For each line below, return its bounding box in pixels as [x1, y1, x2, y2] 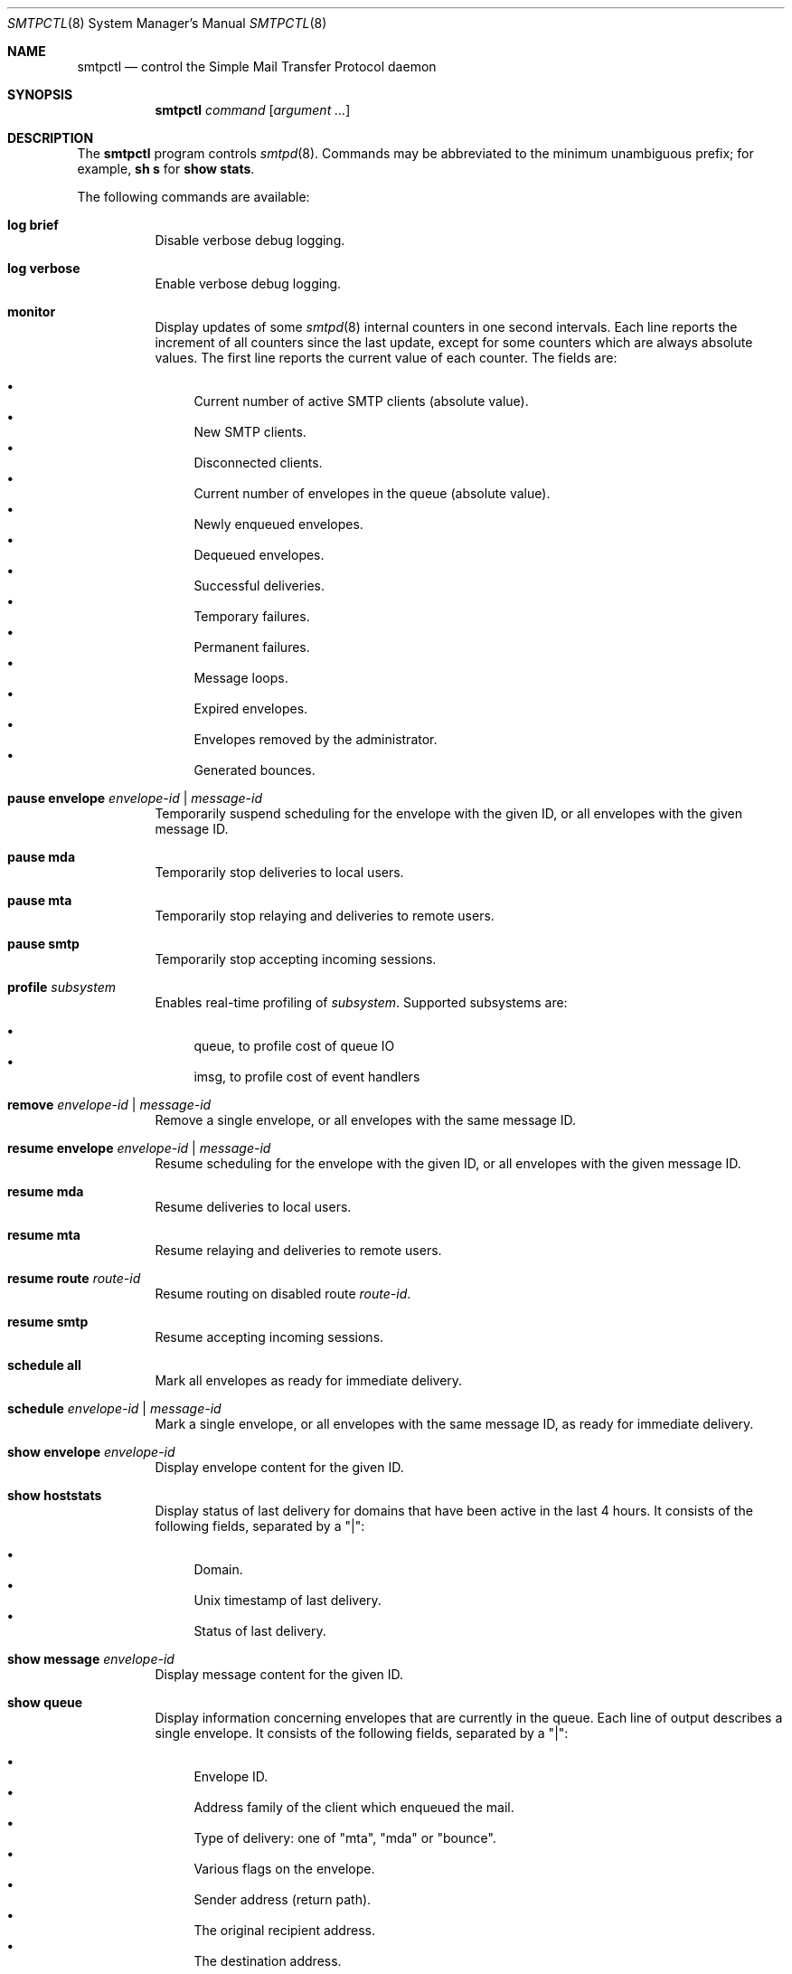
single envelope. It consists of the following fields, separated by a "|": [155, 1725, 569, 1741]
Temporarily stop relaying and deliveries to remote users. [155, 908, 495, 923]
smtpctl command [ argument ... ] [155, 102, 351, 118]
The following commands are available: [77, 189, 310, 204]
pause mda [7, 849, 76, 864]
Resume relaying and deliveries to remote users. [155, 1242, 442, 1258]
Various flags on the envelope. [193, 1861, 375, 1876]
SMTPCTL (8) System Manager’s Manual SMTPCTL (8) [7, 15, 327, 31]
